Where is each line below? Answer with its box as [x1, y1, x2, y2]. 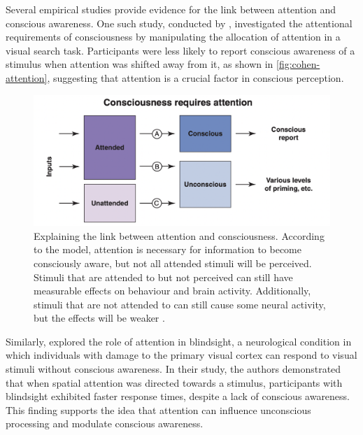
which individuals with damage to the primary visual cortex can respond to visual [6, 348, 357, 362]
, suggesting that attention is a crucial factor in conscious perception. [47, 70, 344, 85]
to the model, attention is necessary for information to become [34, 242, 301, 257]
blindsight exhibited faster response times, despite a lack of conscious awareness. [6, 389, 350, 404]
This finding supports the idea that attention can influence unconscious [6, 402, 311, 417]
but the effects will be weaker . [34, 311, 165, 325]
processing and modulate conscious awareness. [6, 416, 204, 431]
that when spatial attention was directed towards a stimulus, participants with [6, 375, 343, 390]
